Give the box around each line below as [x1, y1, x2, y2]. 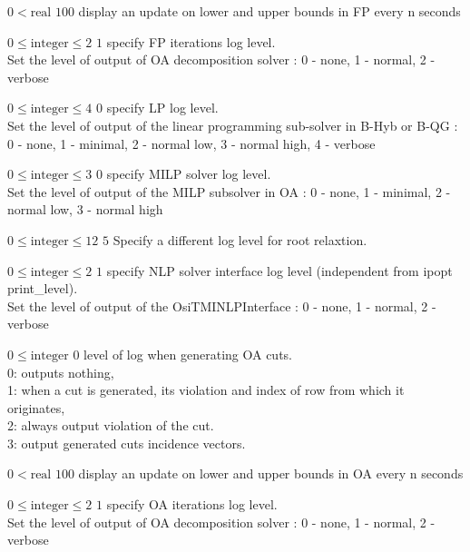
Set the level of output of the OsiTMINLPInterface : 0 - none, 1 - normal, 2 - [7, 296, 436, 315]
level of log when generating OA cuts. [83, 344, 292, 363]
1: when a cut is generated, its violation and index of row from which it [7, 380, 405, 399]
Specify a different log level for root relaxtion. [113, 230, 367, 249]
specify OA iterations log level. [106, 495, 278, 514]
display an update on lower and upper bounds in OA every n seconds [78, 464, 464, 483]
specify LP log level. [106, 98, 219, 117]
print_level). [7, 279, 78, 298]
